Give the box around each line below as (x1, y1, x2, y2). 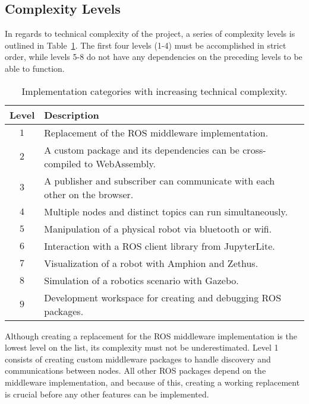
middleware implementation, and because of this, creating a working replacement (5, 376, 300, 388)
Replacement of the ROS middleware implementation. (44, 125, 269, 139)
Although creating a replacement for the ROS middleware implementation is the (5, 329, 297, 342)
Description (44, 107, 99, 122)
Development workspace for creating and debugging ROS (44, 290, 282, 304)
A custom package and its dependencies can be (44, 142, 239, 157)
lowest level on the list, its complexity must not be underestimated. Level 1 (5, 341, 279, 354)
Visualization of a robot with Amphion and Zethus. (44, 256, 258, 270)
